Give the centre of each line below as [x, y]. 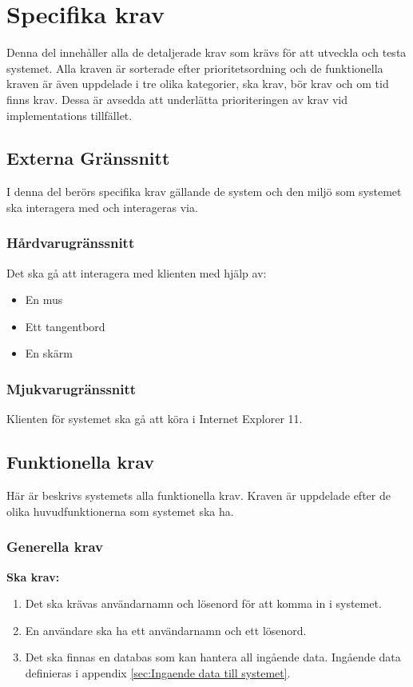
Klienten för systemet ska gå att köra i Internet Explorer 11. [155, 419]
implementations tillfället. [69, 115]
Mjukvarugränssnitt [71, 389]
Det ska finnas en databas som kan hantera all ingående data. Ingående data [213, 657]
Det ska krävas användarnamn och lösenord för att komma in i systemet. [203, 603]
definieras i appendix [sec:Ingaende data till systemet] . [158, 672]
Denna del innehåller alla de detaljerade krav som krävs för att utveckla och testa [206, 52]
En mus [44, 300]
